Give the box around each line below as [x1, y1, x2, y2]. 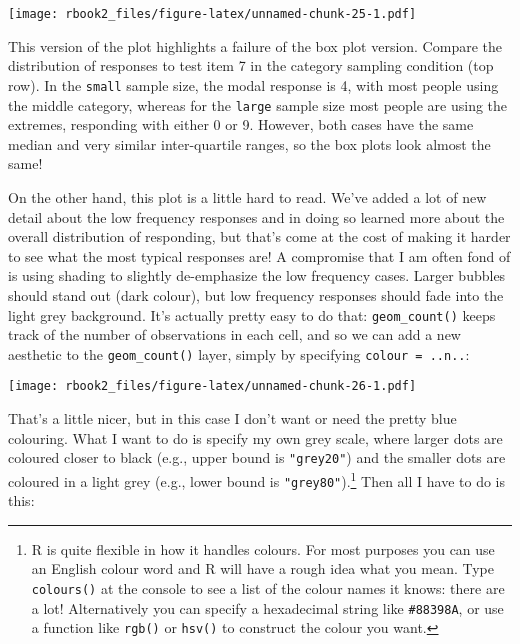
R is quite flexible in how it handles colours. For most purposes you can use [31, 538, 495, 559]
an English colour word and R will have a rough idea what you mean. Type [31, 558, 495, 579]
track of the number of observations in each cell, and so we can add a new [8, 324, 461, 345]
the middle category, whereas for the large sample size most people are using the [8, 94, 508, 115]
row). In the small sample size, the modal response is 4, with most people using [8, 74, 499, 95]
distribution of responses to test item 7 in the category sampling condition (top [8, 55, 494, 76]
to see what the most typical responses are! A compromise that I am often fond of [8, 245, 511, 266]
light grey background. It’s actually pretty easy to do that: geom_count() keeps [8, 304, 496, 325]
